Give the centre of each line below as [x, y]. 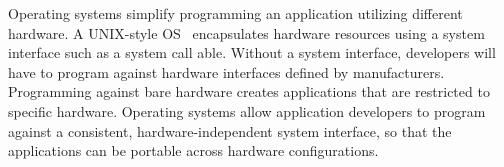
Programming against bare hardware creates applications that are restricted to [249, 91]
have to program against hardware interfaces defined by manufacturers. [226, 71]
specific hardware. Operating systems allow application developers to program [247, 110]
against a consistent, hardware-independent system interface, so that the [230, 130]
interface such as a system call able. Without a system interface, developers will [252, 52]
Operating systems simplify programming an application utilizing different [235, 13]
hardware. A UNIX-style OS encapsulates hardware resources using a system [246, 32]
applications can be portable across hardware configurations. [193, 150]
